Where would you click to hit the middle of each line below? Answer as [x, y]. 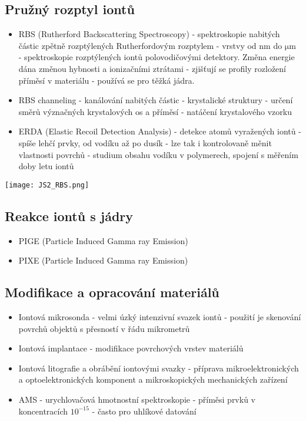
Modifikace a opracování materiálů [112, 292]
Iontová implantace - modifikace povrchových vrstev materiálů [131, 348]
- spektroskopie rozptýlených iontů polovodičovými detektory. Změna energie [157, 57]
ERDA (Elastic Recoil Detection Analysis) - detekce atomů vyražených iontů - [160, 131]
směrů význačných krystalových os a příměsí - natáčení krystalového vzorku [155, 111]
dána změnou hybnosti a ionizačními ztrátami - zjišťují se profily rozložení [152, 68]
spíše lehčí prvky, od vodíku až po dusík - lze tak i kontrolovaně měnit [145, 142]
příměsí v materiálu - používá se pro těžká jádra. [107, 80]
